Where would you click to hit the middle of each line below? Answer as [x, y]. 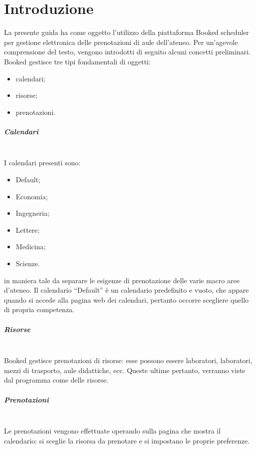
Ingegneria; [33, 213]
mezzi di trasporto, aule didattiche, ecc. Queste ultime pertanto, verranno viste [125, 370]
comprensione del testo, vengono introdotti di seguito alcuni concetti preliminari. [128, 52]
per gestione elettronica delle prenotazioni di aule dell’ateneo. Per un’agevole [121, 42]
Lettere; [28, 229]
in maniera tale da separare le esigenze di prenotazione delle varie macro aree [122, 280]
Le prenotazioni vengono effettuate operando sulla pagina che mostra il [112, 431]
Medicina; [31, 246]
